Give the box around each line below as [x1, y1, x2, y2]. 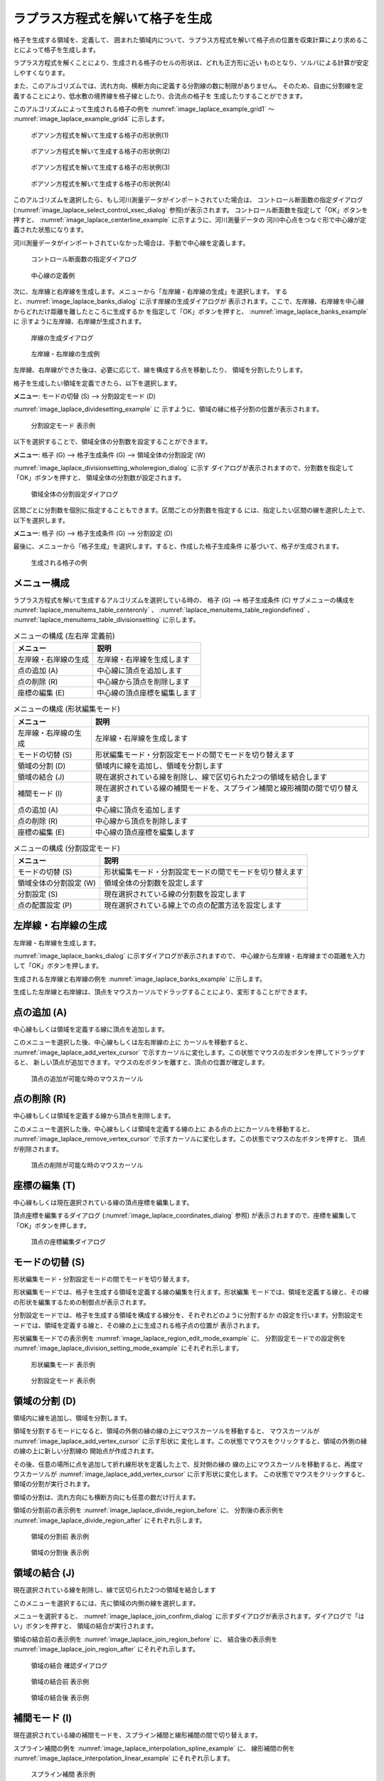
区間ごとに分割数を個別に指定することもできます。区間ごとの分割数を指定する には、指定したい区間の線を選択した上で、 [13, 506, 369, 514]
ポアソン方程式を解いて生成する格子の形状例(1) [31, 130, 169, 139]
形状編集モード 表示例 [31, 1360, 95, 1369]
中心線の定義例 [31, 271, 75, 279]
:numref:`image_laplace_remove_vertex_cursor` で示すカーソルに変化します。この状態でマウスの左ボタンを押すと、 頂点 [13, 1135, 366, 1143]
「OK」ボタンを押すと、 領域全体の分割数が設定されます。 [13, 474, 186, 482]
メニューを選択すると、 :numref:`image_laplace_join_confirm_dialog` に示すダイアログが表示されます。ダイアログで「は [13, 1612, 365, 1620]
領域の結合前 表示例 [31, 1677, 89, 1686]
